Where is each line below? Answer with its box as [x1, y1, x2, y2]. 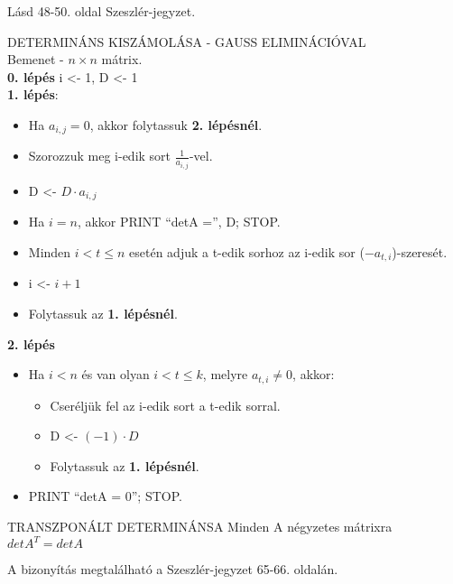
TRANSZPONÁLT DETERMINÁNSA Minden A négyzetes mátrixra [7, 517, 393, 535]
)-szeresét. [392, 242, 448, 261]
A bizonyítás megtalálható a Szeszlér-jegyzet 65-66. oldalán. [7, 560, 338, 579]
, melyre [202, 365, 248, 384]
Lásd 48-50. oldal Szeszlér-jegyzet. [7, 2, 196, 20]
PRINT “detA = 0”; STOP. [28, 487, 182, 505]
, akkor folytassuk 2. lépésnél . [89, 115, 263, 134]
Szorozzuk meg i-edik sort [28, 146, 171, 165]
